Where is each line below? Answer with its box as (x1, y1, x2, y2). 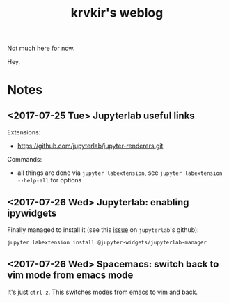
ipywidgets (7, 207, 57, 219)
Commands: (7, 155, 42, 164)
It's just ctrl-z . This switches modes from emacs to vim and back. (7, 288, 198, 296)
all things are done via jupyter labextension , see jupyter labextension (17, 169, 223, 177)
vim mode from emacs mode (7, 270, 134, 281)
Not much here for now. (7, 44, 75, 53)
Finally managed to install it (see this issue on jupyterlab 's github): (7, 226, 200, 234)
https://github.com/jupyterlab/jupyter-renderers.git (17, 141, 164, 150)
